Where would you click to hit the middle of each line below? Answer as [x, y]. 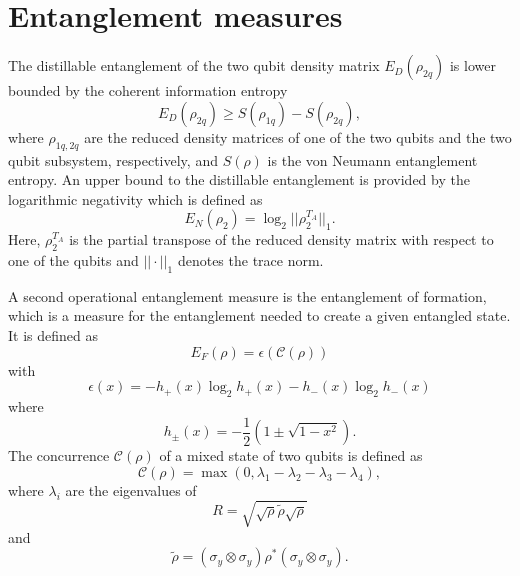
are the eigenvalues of [131, 489]
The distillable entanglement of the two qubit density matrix [194, 65]
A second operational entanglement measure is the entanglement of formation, [247, 295]
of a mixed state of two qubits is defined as [291, 455]
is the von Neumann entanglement [372, 159]
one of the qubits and [73, 260]
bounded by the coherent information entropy [148, 90]
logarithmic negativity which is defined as [135, 198]
